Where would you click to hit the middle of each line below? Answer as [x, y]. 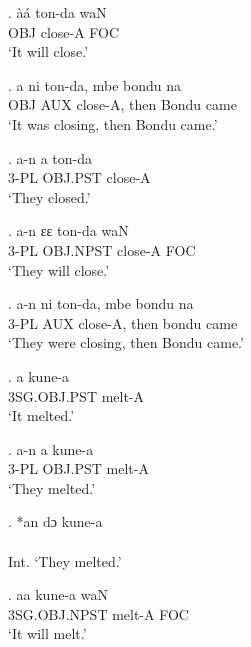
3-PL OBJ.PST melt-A [78, 468]
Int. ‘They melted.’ [65, 560]
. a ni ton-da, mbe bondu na [95, 84]
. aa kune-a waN [58, 594]
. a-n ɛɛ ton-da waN [68, 230]
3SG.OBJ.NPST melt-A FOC [98, 613]
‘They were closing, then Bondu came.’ [126, 342]
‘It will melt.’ [47, 633]
